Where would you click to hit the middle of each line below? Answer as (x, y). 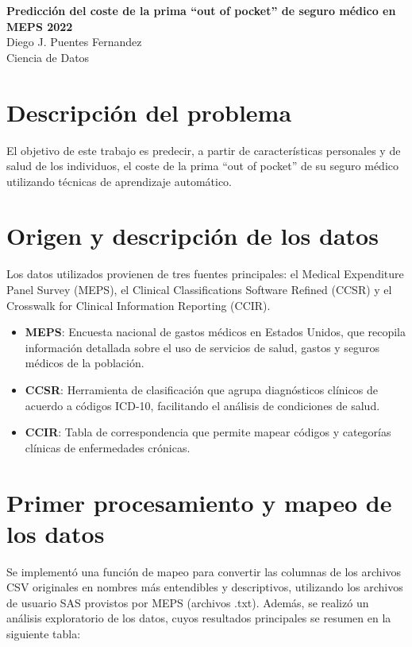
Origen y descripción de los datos (193, 236)
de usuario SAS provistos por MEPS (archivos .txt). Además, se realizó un (188, 602)
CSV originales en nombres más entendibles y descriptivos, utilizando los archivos (205, 587)
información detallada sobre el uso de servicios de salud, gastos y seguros (202, 347)
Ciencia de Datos (48, 57)
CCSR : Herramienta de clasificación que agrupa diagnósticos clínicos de (201, 389)
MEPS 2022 (40, 26)
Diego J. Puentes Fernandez (74, 42)
